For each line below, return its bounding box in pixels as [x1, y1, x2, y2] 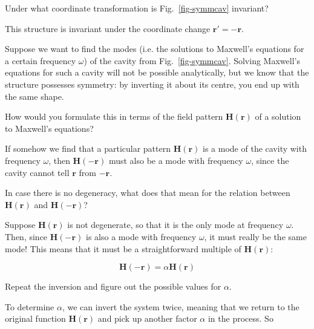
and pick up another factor [97, 312, 197, 325]
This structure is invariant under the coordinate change [5, 22, 211, 34]
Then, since [5, 230, 48, 243]
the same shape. [5, 90, 64, 102]
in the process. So [208, 312, 273, 325]
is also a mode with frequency [86, 230, 197, 243]
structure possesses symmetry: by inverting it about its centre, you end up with [5, 77, 299, 90]
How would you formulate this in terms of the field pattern [5, 110, 223, 123]
